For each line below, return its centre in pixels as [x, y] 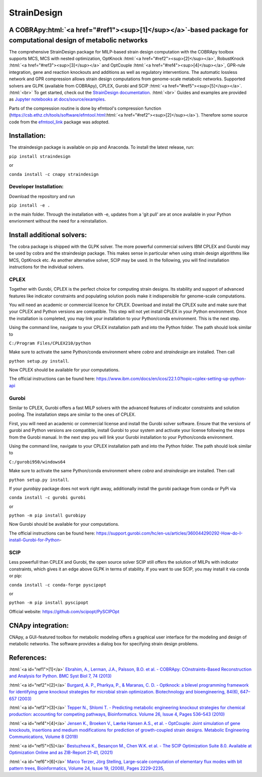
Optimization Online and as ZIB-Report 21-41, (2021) [61, 753]
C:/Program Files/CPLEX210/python [50, 343]
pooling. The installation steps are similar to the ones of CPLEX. [72, 414]
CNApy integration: [39, 625]
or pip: [16, 576]
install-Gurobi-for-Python [34, 540]
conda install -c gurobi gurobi [47, 498]
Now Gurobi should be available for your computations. [64, 524]
